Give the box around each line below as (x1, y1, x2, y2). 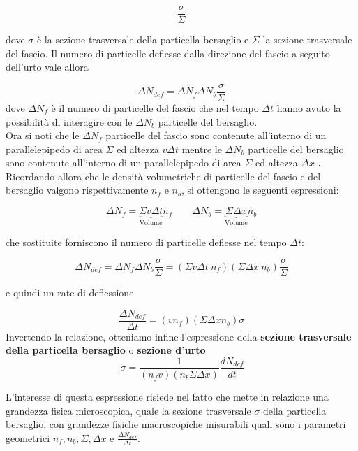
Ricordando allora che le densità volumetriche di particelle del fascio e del (6, 169, 321, 183)
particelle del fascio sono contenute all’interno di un (105, 128, 327, 143)
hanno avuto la (276, 100, 341, 115)
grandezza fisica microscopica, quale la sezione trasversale (6, 403, 251, 417)
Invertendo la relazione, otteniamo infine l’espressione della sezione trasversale (6, 329, 352, 343)
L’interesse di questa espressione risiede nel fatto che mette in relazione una (6, 389, 329, 404)
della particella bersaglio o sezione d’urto (6, 343, 206, 357)
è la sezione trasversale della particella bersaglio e (36, 32, 249, 47)
